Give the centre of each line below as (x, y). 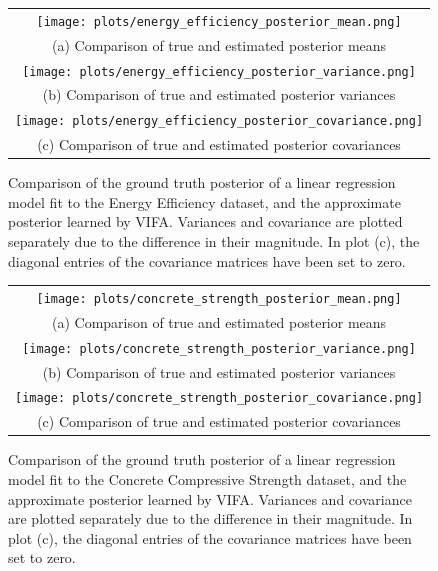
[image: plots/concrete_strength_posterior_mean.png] (219, 298)
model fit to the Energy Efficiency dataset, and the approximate (204, 201)
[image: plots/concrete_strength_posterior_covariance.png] (219, 398)
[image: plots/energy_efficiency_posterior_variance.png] (219, 71)
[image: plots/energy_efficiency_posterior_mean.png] (219, 21)
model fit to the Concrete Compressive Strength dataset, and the (207, 479)
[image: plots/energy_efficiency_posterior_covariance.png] (219, 121)
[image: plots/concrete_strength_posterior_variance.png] (219, 348)
